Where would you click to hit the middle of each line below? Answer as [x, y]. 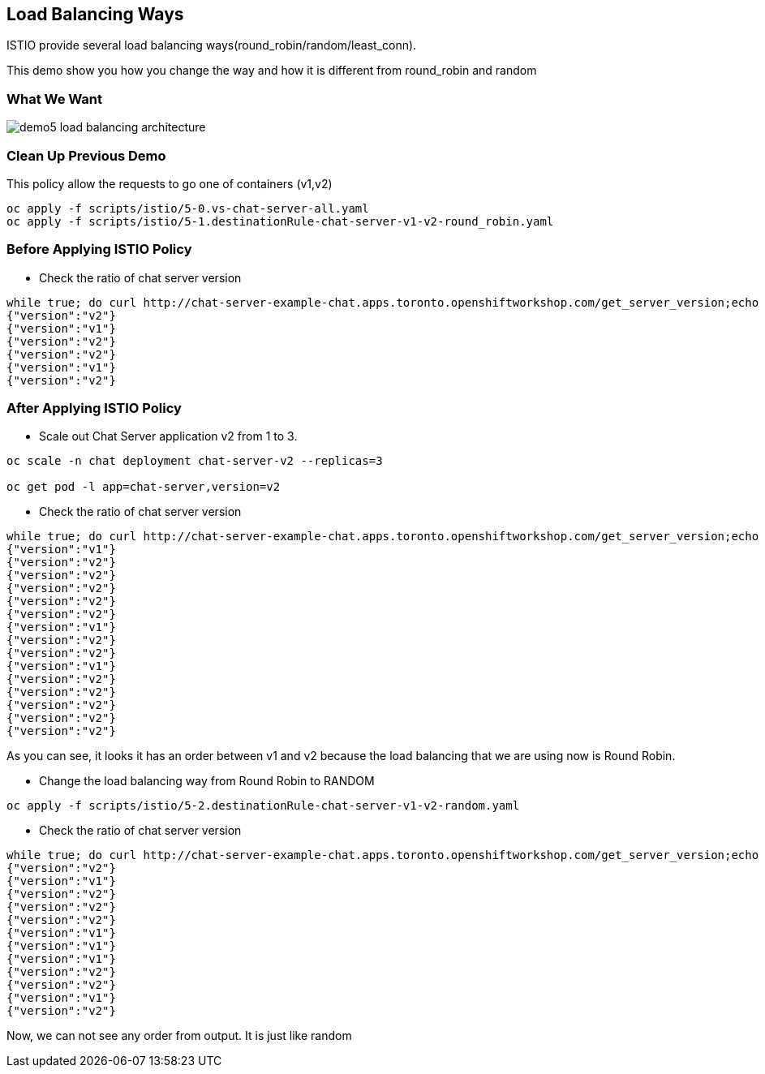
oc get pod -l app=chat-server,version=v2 [144, 487]
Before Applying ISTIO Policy [99, 249]
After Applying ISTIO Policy [94, 408]
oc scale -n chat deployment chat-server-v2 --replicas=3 [195, 461]
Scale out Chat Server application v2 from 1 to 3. [168, 436]
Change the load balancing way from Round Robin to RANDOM [207, 781]
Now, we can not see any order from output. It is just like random [179, 1036]
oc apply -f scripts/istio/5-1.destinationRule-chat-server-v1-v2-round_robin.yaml [280, 221]
